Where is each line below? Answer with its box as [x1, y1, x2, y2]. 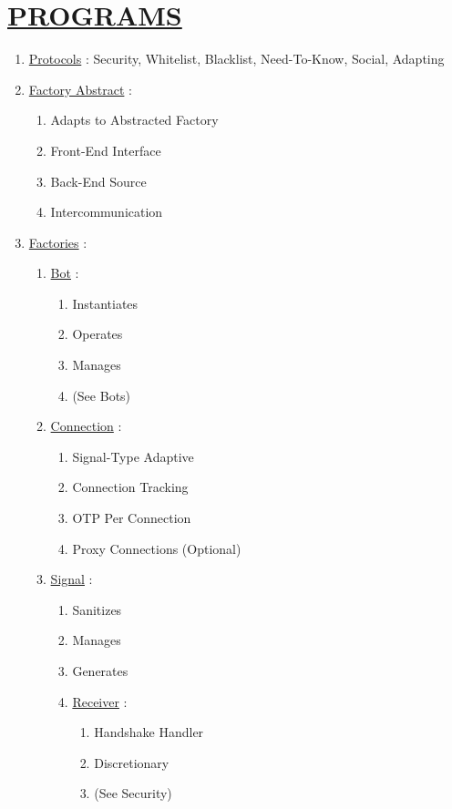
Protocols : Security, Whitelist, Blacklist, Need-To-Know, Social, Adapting [28, 49, 445, 68]
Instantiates [72, 293, 139, 312]
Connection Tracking [72, 477, 189, 497]
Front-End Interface [50, 140, 161, 159]
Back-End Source [50, 171, 147, 190]
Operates [72, 324, 123, 343]
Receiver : [72, 691, 128, 711]
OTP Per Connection [72, 508, 191, 527]
